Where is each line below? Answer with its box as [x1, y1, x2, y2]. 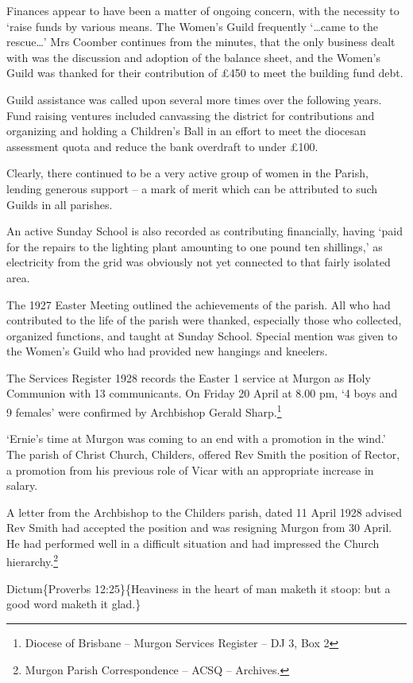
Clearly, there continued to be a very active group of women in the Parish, [6, 165, 369, 181]
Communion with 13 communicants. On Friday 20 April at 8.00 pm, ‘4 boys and [6, 385, 398, 402]
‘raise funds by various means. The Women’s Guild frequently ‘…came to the [6, 17, 379, 34]
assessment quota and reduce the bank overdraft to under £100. [6, 138, 318, 154]
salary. [6, 477, 38, 494]
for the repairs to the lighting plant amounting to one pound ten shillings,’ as [6, 238, 383, 254]
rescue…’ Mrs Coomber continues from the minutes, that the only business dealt [6, 33, 396, 50]
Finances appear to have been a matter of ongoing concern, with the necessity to [6, 2, 399, 18]
